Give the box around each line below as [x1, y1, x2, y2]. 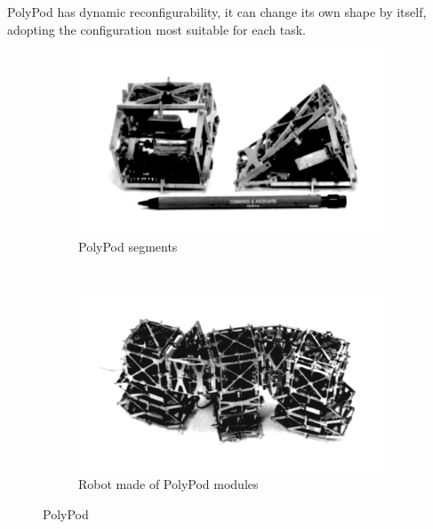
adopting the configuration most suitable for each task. [7, 20, 306, 38]
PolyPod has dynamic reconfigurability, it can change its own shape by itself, [7, 3, 427, 20]
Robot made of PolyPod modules [78, 475, 259, 493]
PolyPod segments [78, 236, 178, 255]
